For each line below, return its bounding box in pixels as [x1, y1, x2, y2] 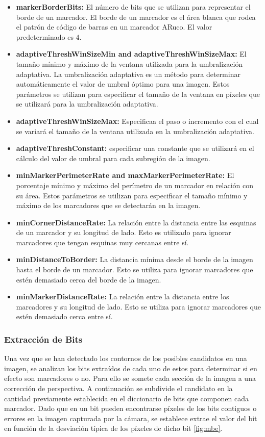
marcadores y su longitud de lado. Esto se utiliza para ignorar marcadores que [16, 301, 261, 312]
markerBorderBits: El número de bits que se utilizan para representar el [16, 2, 251, 12]
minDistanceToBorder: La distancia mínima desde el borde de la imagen [16, 254, 253, 265]
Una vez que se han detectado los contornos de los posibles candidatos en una [4, 353, 247, 364]
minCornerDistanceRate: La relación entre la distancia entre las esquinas [16, 217, 256, 227]
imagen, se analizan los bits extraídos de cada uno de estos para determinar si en [4, 363, 257, 373]
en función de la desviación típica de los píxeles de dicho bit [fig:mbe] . [4, 423, 223, 433]
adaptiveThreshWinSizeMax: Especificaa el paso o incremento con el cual [16, 115, 259, 126]
